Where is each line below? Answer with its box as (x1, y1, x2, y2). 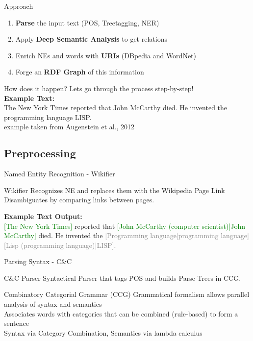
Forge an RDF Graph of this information (15, 67, 144, 77)
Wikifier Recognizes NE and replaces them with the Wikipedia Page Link (4, 185, 225, 195)
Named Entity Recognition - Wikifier (4, 169, 115, 179)
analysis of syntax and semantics (4, 299, 102, 309)
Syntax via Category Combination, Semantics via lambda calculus (4, 327, 202, 338)
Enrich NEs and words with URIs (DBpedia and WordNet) (15, 50, 196, 60)
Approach (4, 1, 33, 11)
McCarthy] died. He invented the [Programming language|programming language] (4, 230, 249, 241)
